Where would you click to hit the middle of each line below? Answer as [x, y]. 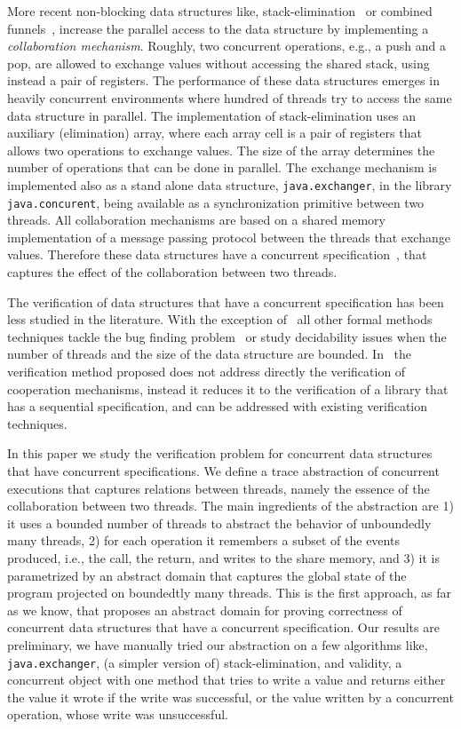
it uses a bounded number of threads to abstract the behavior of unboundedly [219, 523]
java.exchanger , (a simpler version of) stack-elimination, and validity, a [205, 662]
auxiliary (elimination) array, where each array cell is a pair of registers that [215, 133]
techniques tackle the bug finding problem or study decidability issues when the [227, 336]
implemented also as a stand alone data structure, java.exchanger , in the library [230, 184]
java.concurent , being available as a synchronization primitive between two [216, 202]
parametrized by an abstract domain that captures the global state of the [207, 575]
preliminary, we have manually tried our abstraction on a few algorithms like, [218, 644]
